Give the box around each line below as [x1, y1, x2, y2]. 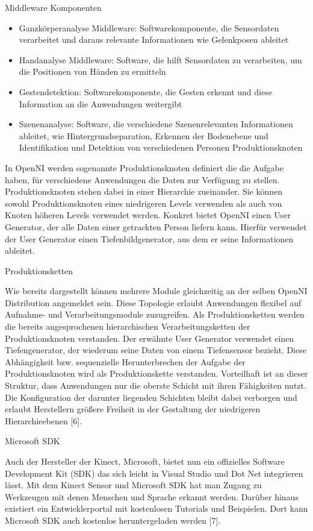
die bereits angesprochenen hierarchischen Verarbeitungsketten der [5, 320, 250, 333]
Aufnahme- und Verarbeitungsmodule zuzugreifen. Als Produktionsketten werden [5, 308, 305, 321]
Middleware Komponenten [5, 1, 102, 13]
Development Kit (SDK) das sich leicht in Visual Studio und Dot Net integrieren [5, 467, 303, 479]
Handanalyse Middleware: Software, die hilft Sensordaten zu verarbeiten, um [19, 53, 302, 66]
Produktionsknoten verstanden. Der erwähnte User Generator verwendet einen [5, 331, 294, 344]
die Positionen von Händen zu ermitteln [19, 65, 166, 78]
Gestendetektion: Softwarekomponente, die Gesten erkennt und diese [19, 85, 272, 98]
